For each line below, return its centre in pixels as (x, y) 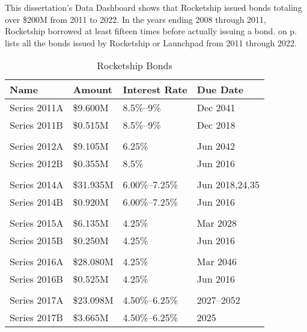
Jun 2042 (216, 146)
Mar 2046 (217, 262)
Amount (93, 90)
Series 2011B (36, 125)
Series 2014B (36, 202)
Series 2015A (37, 223)
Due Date (220, 90)
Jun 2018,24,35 (228, 185)
